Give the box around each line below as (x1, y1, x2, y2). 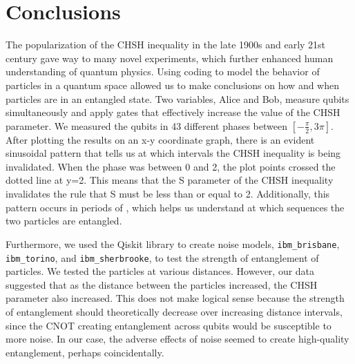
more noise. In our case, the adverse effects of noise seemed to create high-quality (6, 332, 349, 346)
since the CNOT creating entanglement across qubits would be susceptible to (6, 318, 332, 332)
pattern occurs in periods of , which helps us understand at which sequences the (6, 200, 345, 214)
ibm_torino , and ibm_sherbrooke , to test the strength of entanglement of (6, 250, 319, 265)
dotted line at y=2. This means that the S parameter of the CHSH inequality (6, 173, 334, 187)
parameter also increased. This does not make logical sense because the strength (6, 291, 345, 305)
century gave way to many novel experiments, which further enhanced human (6, 50, 334, 65)
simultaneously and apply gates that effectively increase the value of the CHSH (6, 105, 340, 119)
